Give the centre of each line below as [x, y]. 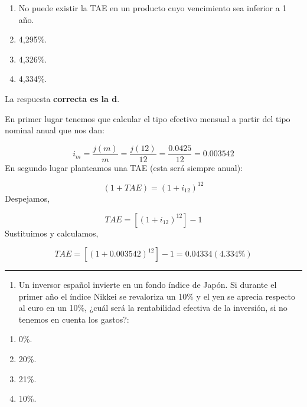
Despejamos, [27, 198]
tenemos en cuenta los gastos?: [74, 319]
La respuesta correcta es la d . [62, 98]
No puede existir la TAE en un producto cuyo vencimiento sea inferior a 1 [153, 8]
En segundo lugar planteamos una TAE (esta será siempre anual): [124, 167]
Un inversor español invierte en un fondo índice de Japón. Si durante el [148, 285]
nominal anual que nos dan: [55, 130]
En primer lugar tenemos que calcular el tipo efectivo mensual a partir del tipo [148, 118]
